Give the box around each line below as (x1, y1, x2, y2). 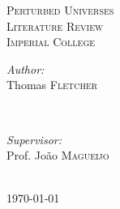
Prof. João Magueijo (6, 147, 109, 164)
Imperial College (6, 33, 96, 50)
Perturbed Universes (6, 2, 114, 18)
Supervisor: (6, 130, 62, 147)
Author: (6, 60, 45, 77)
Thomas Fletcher (6, 76, 98, 93)
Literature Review (6, 17, 104, 34)
